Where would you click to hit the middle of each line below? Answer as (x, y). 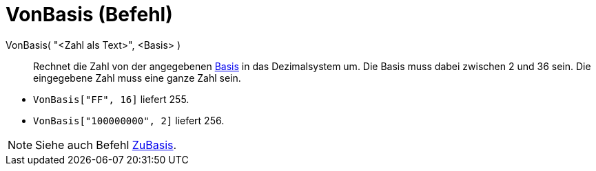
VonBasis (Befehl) (89, 14)
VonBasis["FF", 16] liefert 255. (111, 99)
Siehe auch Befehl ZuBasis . (106, 145)
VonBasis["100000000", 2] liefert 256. (129, 120)
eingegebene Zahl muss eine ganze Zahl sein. (137, 78)
